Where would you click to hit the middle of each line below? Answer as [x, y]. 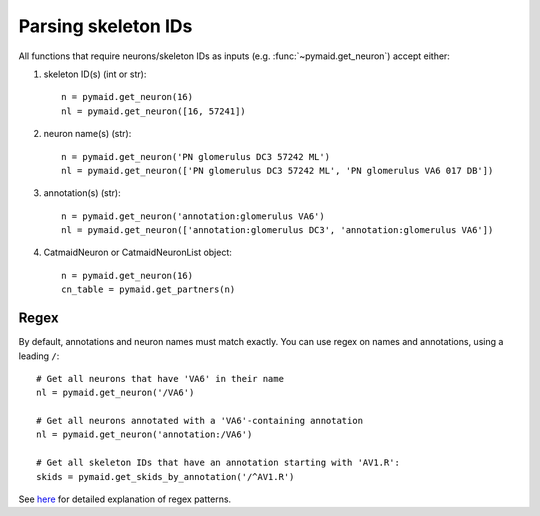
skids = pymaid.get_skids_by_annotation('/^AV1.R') [165, 476]
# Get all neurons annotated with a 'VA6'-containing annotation [200, 421]
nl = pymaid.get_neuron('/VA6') [115, 393]
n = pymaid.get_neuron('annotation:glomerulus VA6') [193, 216]
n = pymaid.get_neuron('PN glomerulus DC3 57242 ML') [195, 156]
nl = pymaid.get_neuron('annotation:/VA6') [144, 434]
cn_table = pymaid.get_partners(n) [148, 289]
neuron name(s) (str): [87, 134]
